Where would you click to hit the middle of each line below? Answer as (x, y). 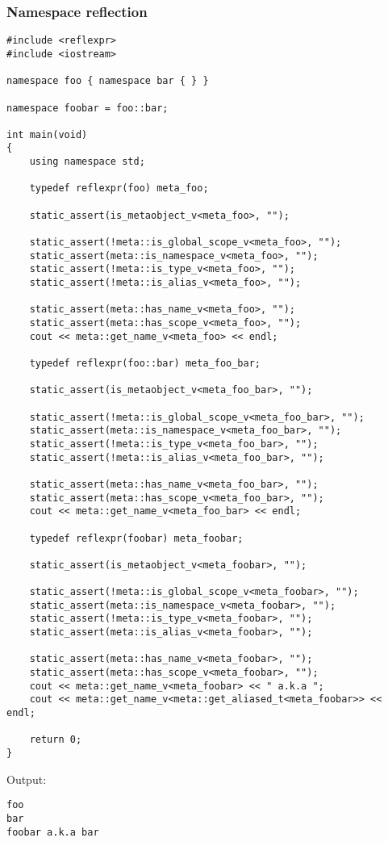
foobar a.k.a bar (53, 832)
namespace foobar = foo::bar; (88, 108)
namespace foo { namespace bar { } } (108, 81)
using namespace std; (87, 162)
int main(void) (47, 134)
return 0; (56, 740)
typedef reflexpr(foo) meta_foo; (119, 189)
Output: (27, 779)
